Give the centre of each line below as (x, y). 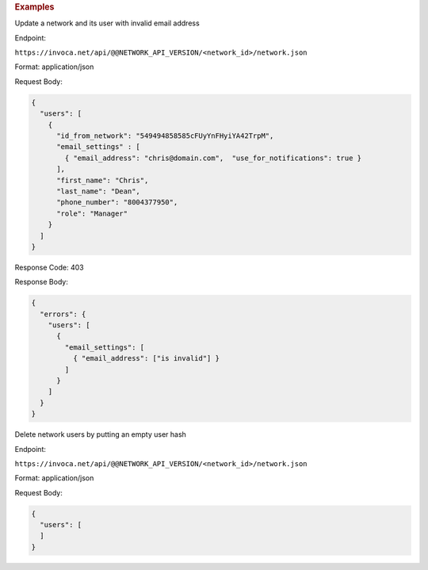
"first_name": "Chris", (103, 180)
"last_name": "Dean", (98, 191)
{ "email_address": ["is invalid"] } (146, 358)
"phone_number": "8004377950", (117, 203)
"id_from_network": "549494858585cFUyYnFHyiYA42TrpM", (165, 136)
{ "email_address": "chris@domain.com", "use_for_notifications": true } (213, 158)
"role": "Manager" (92, 213)
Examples (34, 7)
